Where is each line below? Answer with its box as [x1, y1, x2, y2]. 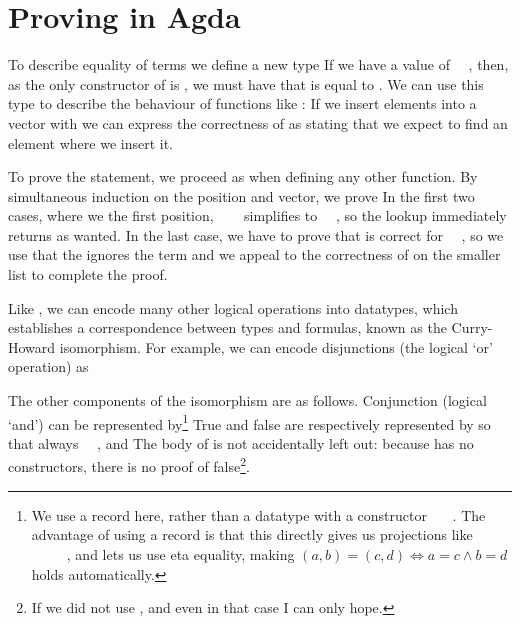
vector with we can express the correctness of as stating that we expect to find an [8, 112, 508, 133]
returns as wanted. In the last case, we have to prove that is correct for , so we [8, 224, 504, 245]
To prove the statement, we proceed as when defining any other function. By [8, 166, 478, 187]
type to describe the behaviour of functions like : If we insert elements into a [8, 93, 477, 114]
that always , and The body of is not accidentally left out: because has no [8, 432, 474, 453]
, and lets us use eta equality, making [66, 543, 295, 564]
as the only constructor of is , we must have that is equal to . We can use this [8, 73, 484, 94]
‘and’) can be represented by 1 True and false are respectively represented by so [8, 410, 491, 434]
